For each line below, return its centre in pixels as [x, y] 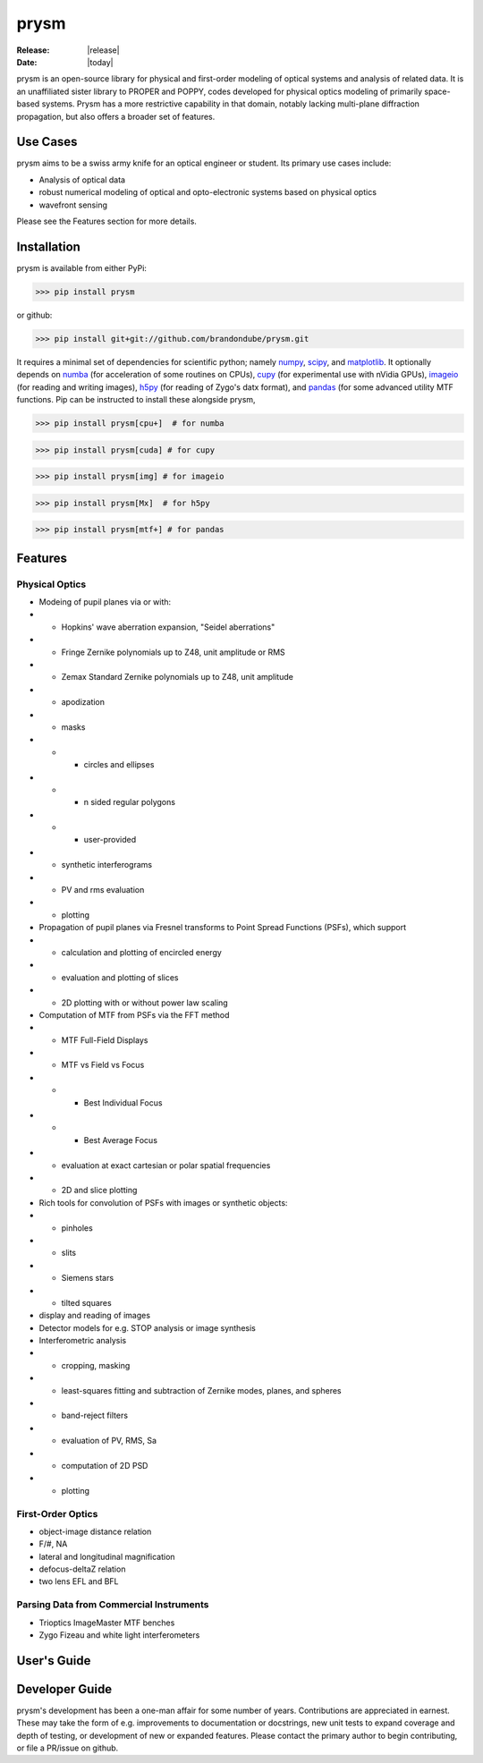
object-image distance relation [95, 1531]
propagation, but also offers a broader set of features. [116, 116]
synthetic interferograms [106, 865]
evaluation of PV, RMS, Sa [109, 1441]
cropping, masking [96, 1365]
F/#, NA [53, 1544]
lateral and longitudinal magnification [107, 1556]
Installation [48, 246]
